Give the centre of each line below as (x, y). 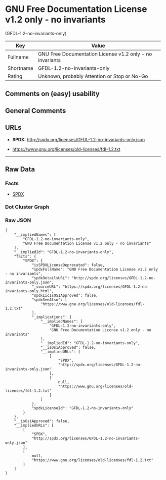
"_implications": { (51, 317)
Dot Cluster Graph (27, 207)
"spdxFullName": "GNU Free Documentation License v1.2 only (95, 269)
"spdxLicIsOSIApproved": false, (65, 296)
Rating (15, 76)
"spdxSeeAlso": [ (49, 300)
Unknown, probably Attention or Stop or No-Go (93, 76)
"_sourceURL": (46, 287)
